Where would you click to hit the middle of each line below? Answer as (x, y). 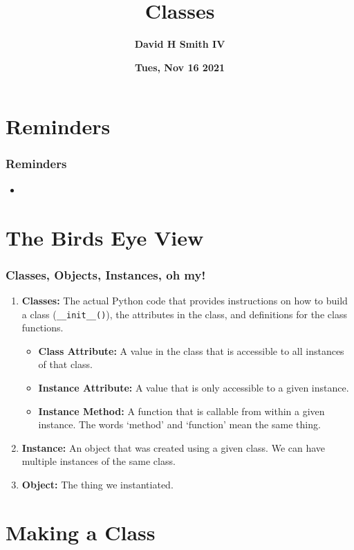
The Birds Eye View (105, 237)
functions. (43, 328)
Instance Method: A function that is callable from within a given (181, 411)
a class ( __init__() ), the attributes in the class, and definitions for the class (184, 314)
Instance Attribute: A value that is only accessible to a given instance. (194, 387)
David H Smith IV (180, 44)
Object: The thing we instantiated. (97, 484)
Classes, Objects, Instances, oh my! (106, 274)
